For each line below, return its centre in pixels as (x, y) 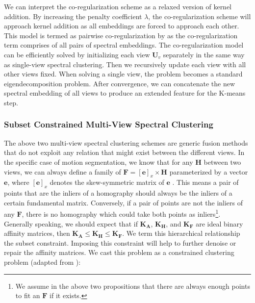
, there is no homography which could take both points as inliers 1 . (121, 213)
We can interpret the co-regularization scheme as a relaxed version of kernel (118, 6)
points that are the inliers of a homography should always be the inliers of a (118, 193)
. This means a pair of (205, 182)
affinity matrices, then (37, 233)
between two (222, 162)
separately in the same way (204, 54)
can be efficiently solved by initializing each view (77, 54)
